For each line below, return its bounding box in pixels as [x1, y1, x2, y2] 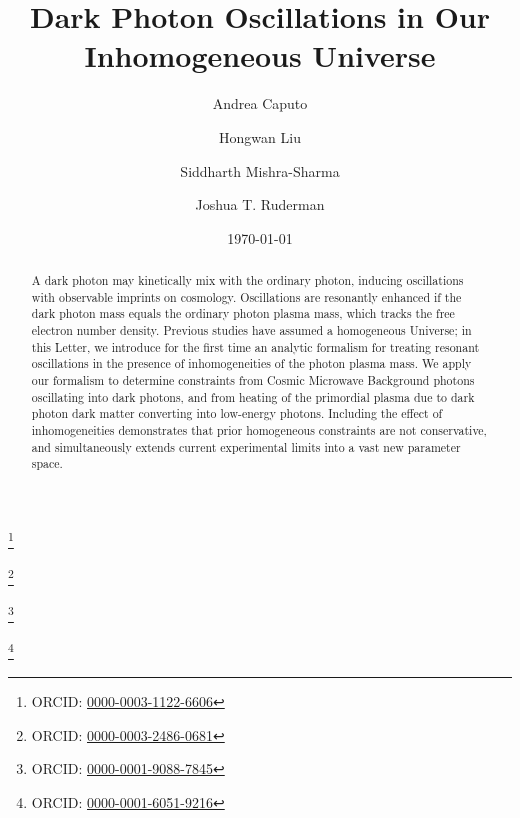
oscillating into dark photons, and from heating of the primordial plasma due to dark [31, 388, 475, 405]
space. [31, 455, 63, 472]
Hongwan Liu [219, 126, 301, 147]
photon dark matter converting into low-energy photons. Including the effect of [31, 405, 443, 422]
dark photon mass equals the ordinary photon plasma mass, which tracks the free [31, 305, 455, 322]
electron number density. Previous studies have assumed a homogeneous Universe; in [31, 322, 472, 339]
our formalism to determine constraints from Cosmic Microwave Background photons [31, 372, 475, 389]
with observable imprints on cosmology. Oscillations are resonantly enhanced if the [31, 288, 462, 305]
